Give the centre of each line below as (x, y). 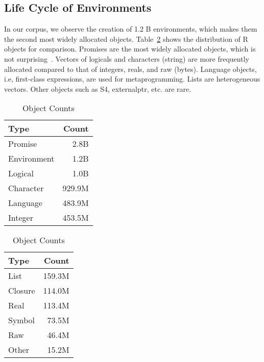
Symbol (22, 320)
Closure (22, 291)
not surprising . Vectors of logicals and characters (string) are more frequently (127, 58)
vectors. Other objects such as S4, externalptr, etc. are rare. (98, 88)
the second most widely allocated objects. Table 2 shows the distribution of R (126, 38)
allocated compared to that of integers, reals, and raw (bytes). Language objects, (130, 69)
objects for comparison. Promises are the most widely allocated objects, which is (130, 49)
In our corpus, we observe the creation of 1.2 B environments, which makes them (131, 29)
